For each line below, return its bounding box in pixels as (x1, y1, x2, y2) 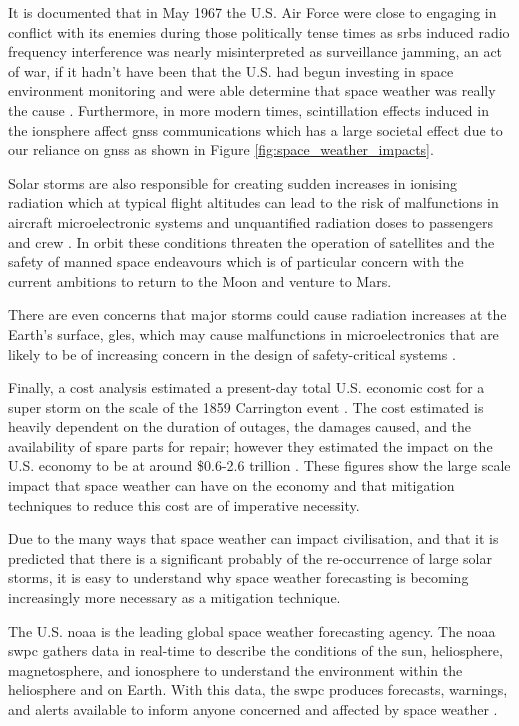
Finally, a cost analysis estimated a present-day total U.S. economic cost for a (8, 377, 485, 398)
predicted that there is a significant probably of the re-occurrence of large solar (8, 547, 492, 568)
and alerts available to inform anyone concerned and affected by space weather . (8, 699, 498, 719)
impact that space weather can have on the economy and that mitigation (8, 475, 455, 496)
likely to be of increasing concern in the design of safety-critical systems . (8, 343, 456, 364)
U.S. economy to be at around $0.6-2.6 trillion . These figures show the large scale (8, 455, 511, 476)
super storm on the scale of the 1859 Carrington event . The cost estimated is (8, 396, 484, 417)
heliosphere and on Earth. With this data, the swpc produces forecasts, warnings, (8, 679, 508, 700)
